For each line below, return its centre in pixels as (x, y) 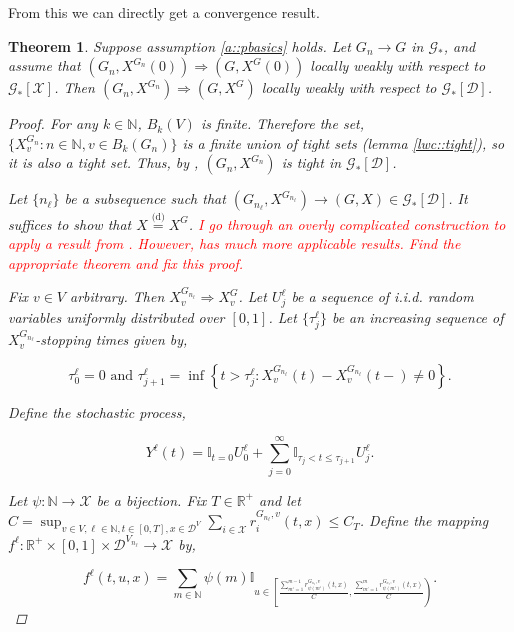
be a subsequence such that (145, 198)
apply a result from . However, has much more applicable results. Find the (234, 243)
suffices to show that (70, 223)
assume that (44, 65)
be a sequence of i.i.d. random (382, 296)
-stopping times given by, (111, 339)
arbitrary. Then (117, 296)
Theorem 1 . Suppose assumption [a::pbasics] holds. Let (179, 45)
